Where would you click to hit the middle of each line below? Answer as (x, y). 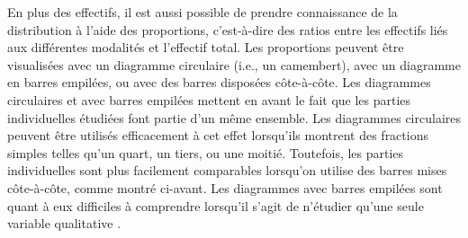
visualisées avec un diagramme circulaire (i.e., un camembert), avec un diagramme (234, 64)
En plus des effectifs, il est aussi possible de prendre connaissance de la (202, 12)
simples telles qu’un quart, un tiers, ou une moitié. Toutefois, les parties (206, 152)
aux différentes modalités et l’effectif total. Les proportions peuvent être (206, 47)
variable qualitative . (64, 223)
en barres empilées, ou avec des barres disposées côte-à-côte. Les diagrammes (219, 82)
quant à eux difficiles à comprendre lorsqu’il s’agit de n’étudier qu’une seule (216, 205)
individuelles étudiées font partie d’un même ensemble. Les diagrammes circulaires (234, 117)
